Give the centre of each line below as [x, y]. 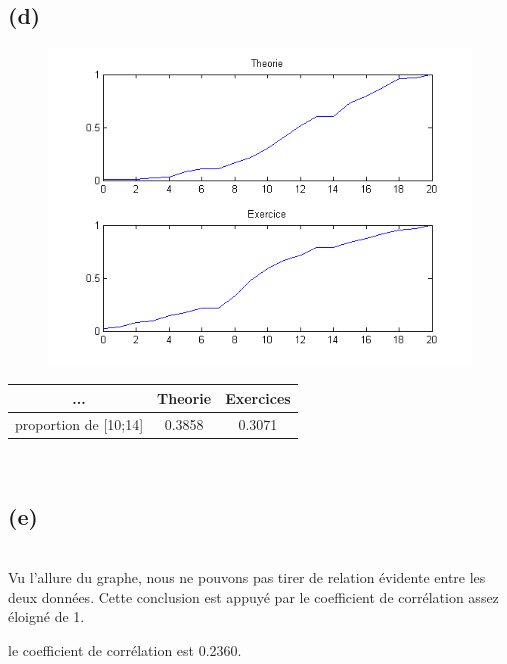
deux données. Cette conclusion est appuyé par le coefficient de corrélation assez [253, 596]
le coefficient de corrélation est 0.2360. [125, 649]
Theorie [184, 397]
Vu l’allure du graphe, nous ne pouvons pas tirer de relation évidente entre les [247, 577]
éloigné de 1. [46, 616]
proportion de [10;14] [79, 423]
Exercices [258, 397]
